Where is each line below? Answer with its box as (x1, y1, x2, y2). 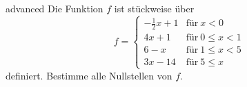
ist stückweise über (114, 1, 195, 15)
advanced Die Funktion (6, 1, 103, 15)
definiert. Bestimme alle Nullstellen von (6, 68, 172, 82)
